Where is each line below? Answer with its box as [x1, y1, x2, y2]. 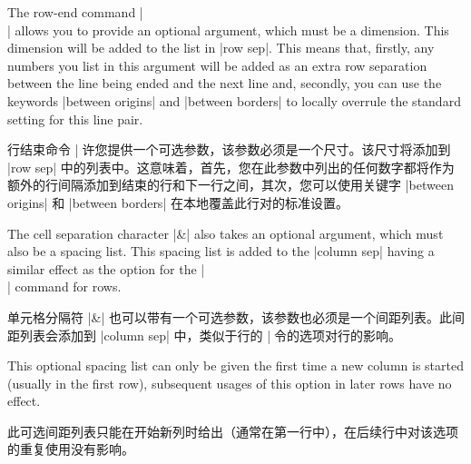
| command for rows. [7, 277, 122, 296]
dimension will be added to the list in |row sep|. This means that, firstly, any [7, 38, 435, 57]
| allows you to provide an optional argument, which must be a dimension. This [7, 20, 449, 39]
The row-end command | [7, 3, 143, 21]
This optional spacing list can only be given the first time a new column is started [7, 356, 464, 375]
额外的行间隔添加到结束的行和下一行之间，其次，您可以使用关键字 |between [7, 175, 454, 194]
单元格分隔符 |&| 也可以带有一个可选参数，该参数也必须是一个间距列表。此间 [7, 307, 465, 326]
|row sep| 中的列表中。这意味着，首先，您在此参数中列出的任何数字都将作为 [7, 157, 455, 176]
